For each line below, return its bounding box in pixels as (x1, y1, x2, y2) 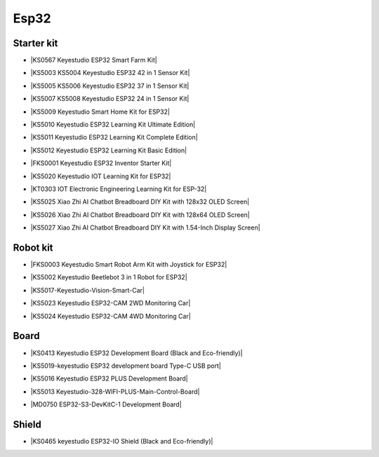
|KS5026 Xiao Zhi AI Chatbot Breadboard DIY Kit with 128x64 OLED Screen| (30, 211, 251, 219)
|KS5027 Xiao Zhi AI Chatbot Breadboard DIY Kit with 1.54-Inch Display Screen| (30, 223, 260, 232)
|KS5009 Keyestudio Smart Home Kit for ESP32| (30, 107, 170, 116)
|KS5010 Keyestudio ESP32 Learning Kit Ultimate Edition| (30, 120, 196, 129)
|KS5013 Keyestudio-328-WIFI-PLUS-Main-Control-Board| (30, 387, 200, 396)
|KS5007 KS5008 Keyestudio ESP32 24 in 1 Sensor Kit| (30, 95, 189, 103)
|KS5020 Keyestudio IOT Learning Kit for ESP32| (30, 172, 171, 180)
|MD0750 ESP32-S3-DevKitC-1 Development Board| (30, 400, 182, 409)
